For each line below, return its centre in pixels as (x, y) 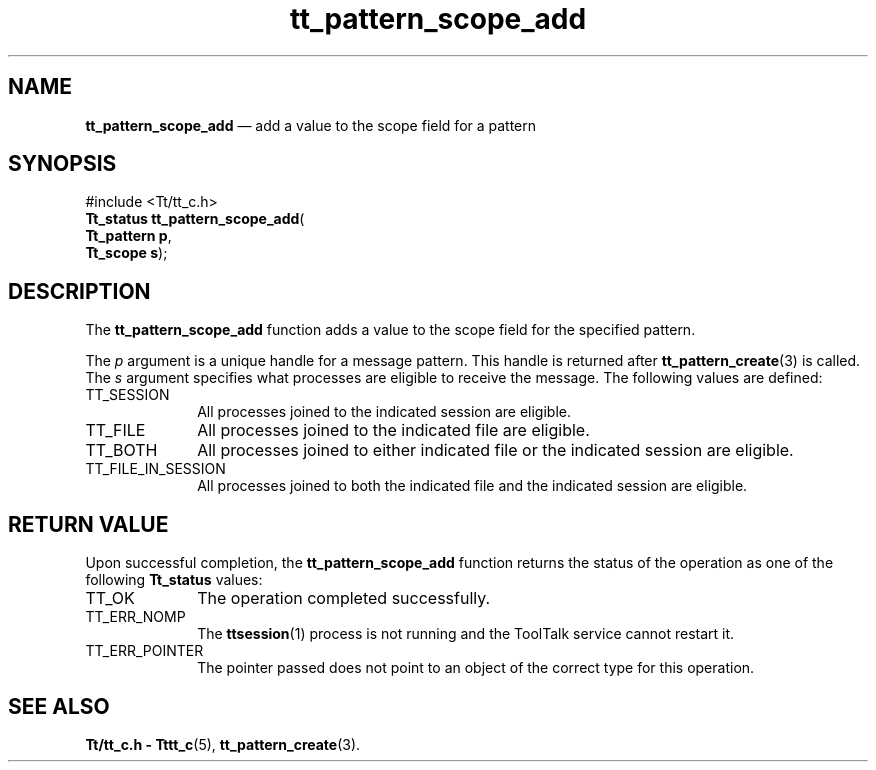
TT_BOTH (121, 450)
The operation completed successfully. (344, 598)
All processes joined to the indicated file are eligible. (393, 430)
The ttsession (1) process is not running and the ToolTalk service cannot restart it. (466, 634)
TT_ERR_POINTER (144, 651)
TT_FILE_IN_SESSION (155, 469)
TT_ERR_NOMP (135, 617)
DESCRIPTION (79, 291)
